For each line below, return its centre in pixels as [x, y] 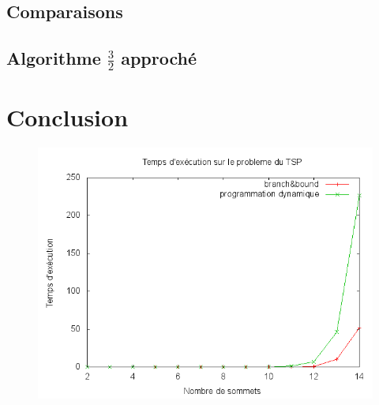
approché [159, 58]
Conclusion [68, 116]
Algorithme [54, 58]
